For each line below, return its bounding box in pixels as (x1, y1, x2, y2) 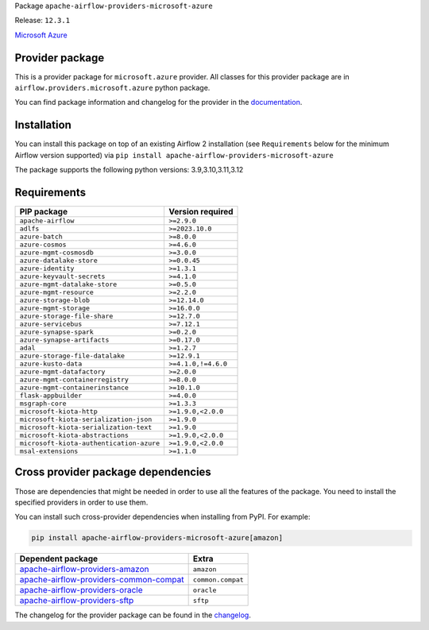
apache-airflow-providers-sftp (19, 595, 134, 606)
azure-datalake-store (19, 257, 99, 265)
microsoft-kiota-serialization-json (19, 415, 153, 424)
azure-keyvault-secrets (19, 272, 106, 281)
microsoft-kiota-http (19, 408, 99, 416)
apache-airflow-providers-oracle (19, 585, 143, 596)
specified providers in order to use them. (14, 497, 149, 507)
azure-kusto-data (19, 360, 83, 369)
